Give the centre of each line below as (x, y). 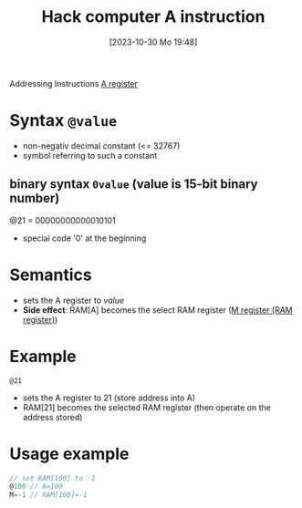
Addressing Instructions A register (74, 83)
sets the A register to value (73, 300)
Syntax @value (63, 121)
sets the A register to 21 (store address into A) (109, 398)
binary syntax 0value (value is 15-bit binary (134, 184)
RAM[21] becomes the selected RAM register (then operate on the (146, 407)
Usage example (69, 454)
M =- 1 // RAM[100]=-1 (49, 495)
